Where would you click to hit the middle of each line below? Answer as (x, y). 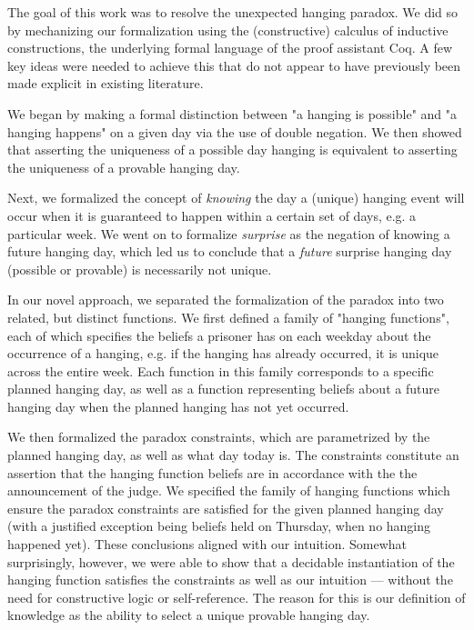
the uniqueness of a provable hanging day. (124, 167)
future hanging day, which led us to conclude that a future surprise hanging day (230, 251)
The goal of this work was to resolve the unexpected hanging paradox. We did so (233, 12)
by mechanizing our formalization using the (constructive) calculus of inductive (228, 30)
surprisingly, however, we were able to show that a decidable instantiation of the (231, 561)
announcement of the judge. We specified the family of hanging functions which (229, 490)
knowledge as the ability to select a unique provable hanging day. (189, 615)
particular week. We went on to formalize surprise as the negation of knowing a (229, 233)
